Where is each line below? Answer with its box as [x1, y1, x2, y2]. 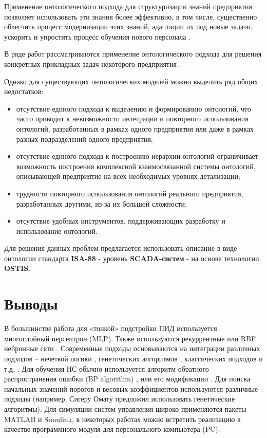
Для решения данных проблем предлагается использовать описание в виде [4, 243, 237, 253]
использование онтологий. [16, 225, 98, 236]
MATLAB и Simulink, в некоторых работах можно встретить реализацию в [4, 413, 241, 424]
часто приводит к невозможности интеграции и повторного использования [16, 113, 249, 124]
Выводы [4, 293, 58, 314]
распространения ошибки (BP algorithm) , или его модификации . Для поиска [4, 373, 251, 384]
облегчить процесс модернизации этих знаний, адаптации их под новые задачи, [4, 21, 253, 32]
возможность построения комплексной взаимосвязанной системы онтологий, [16, 160, 256, 171]
